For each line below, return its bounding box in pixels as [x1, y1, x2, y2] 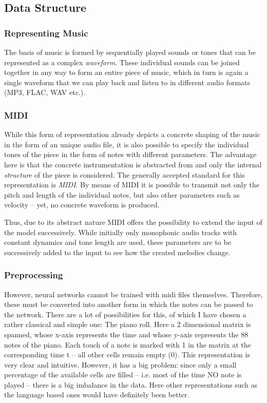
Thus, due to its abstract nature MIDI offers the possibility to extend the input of [4, 216, 262, 227]
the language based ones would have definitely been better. [4, 389, 189, 400]
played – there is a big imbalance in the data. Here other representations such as [4, 379, 258, 390]
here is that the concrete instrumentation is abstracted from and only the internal [4, 159, 262, 169]
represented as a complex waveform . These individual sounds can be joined [4, 56, 240, 67]
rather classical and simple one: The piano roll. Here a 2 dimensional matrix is [4, 319, 251, 330]
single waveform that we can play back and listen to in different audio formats [4, 76, 251, 87]
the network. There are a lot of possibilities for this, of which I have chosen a [4, 309, 246, 319]
